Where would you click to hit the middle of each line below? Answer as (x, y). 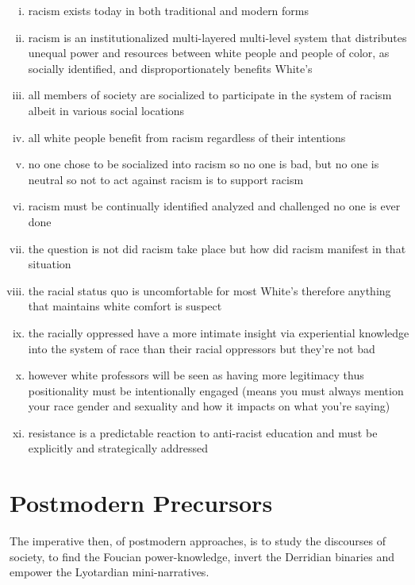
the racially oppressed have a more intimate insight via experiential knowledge (219, 332)
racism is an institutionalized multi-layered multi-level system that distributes (217, 37)
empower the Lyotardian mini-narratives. (110, 572)
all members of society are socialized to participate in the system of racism (210, 95)
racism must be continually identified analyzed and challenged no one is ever (214, 206)
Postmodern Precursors (141, 503)
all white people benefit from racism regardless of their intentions (187, 137)
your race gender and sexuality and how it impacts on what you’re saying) (209, 406)
